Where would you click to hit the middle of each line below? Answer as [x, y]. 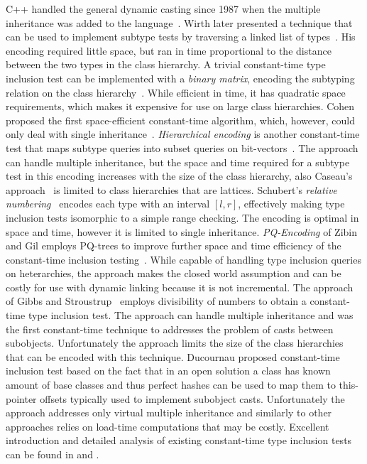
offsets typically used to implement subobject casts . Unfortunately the [192, 398]
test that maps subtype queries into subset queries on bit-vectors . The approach [182, 147]
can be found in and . [53, 454]
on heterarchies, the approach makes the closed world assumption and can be [174, 273]
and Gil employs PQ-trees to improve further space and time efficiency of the [174, 246]
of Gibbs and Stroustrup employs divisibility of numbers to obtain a [156, 301]
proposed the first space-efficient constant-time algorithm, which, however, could [180, 120]
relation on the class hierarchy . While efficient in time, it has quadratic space [176, 92]
